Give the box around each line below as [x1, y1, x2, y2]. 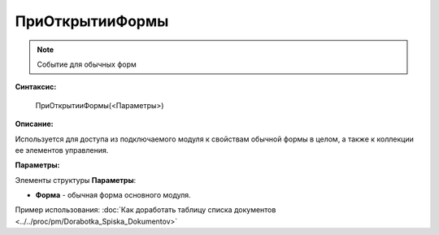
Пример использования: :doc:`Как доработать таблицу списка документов [15, 205, 276, 215]
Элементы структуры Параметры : [15, 175, 137, 185]
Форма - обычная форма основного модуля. [35, 190, 191, 200]
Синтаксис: [15, 82, 57, 92]
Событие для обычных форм [37, 59, 137, 69]
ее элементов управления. [15, 145, 109, 154]
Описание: [15, 119, 54, 129]
